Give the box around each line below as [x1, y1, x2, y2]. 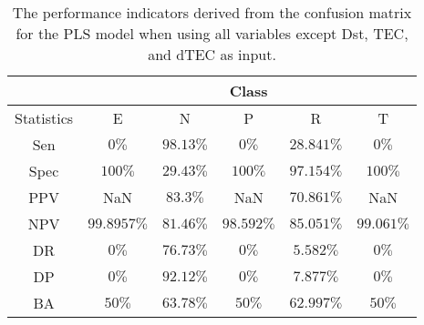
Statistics [15, 107, 74, 128]
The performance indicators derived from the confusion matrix [12, 2, 412, 23]
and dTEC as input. [148, 44, 276, 65]
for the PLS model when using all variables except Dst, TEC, [16, 23, 408, 44]
